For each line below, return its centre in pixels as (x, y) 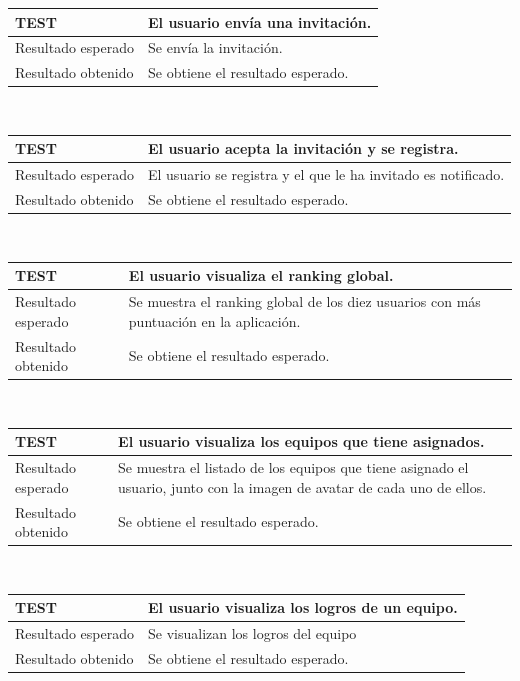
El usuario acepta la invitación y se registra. (303, 148)
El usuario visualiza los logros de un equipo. (303, 607)
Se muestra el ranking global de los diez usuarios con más (304, 301)
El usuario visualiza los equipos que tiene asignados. (301, 441)
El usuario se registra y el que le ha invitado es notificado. (326, 174)
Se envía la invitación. (215, 47)
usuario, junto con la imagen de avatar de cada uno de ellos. (302, 486)
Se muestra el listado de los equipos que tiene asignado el (293, 467)
